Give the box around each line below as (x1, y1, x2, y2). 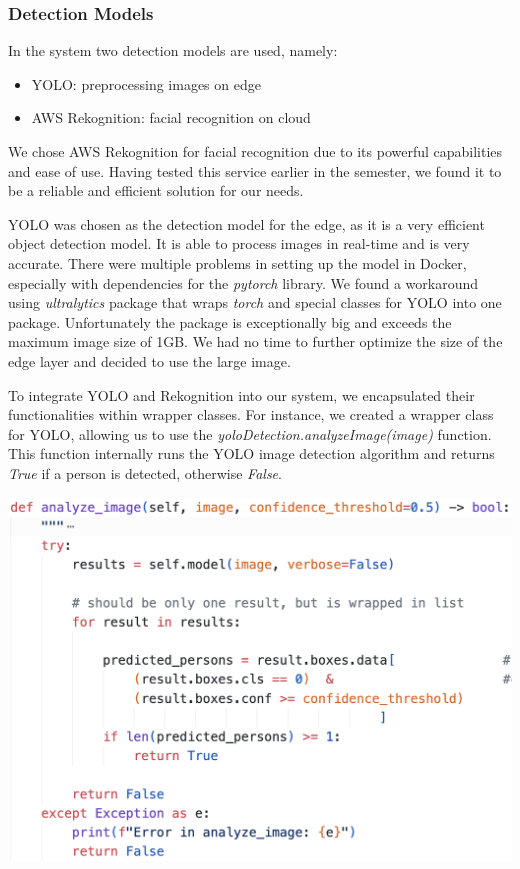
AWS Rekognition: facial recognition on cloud (31, 107, 311, 128)
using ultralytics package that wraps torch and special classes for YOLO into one (8, 292, 502, 313)
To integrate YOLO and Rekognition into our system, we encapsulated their (8, 384, 475, 405)
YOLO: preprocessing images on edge (31, 73, 261, 94)
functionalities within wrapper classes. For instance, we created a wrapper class (8, 404, 494, 425)
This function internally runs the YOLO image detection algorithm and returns (8, 443, 495, 464)
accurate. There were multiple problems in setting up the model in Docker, (8, 252, 467, 273)
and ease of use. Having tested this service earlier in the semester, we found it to (8, 160, 502, 181)
